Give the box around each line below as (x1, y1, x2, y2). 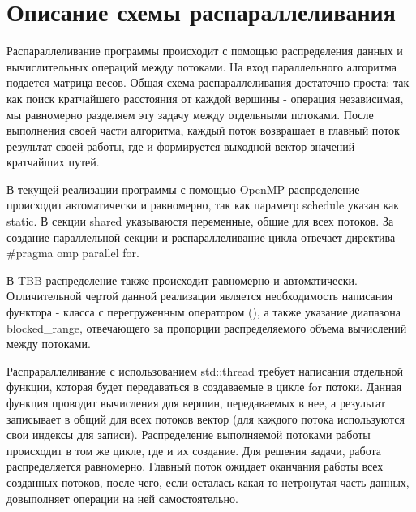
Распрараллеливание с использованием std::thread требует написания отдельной (6, 362, 403, 379)
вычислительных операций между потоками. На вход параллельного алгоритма (6, 58, 397, 75)
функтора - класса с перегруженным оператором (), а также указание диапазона (6, 303, 401, 321)
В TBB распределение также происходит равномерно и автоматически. (6, 271, 358, 288)
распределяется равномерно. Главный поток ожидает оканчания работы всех (6, 458, 384, 475)
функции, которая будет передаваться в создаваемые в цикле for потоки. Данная (6, 378, 402, 395)
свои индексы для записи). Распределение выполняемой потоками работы (6, 426, 371, 443)
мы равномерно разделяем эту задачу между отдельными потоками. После (6, 105, 374, 123)
